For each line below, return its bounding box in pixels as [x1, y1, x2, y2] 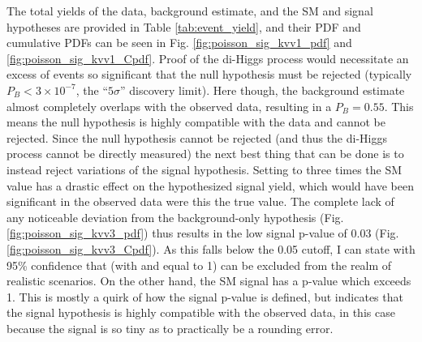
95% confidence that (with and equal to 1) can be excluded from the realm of [6, 256, 392, 273]
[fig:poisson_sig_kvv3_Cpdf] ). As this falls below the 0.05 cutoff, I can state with [6, 240, 416, 257]
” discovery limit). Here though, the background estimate [120, 81, 405, 98]
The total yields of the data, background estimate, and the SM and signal [6, 2, 373, 19]
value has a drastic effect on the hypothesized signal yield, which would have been [6, 177, 414, 194]
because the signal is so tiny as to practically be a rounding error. [6, 319, 334, 336]
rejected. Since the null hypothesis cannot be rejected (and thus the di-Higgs [6, 129, 387, 146]
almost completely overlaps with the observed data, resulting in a [6, 97, 332, 114]
